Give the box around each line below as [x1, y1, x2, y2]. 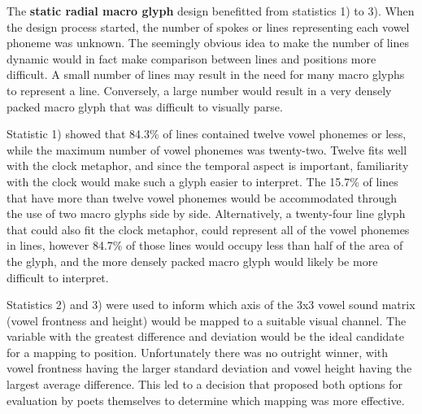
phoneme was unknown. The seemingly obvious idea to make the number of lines [7, 34, 409, 51]
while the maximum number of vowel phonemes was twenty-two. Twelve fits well [7, 141, 407, 158]
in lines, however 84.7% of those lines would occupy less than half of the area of [7, 237, 403, 254]
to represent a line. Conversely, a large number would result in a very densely [7, 81, 392, 98]
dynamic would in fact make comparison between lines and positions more [7, 50, 376, 67]
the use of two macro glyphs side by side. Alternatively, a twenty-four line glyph [7, 205, 406, 222]
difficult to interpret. [7, 268, 109, 285]
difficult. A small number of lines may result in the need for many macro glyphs [7, 66, 405, 83]
